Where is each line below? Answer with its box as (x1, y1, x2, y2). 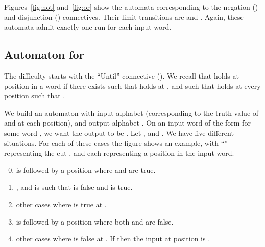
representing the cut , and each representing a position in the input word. (4, 147, 234, 158)
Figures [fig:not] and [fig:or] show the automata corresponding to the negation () (4, 2, 258, 12)
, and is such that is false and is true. (16, 182, 133, 192)
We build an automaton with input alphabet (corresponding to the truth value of (4, 107, 259, 118)
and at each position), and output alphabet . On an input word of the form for (4, 117, 251, 128)
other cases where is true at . (16, 199, 107, 209)
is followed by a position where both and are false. (16, 216, 174, 227)
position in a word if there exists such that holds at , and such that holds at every (4, 80, 261, 91)
